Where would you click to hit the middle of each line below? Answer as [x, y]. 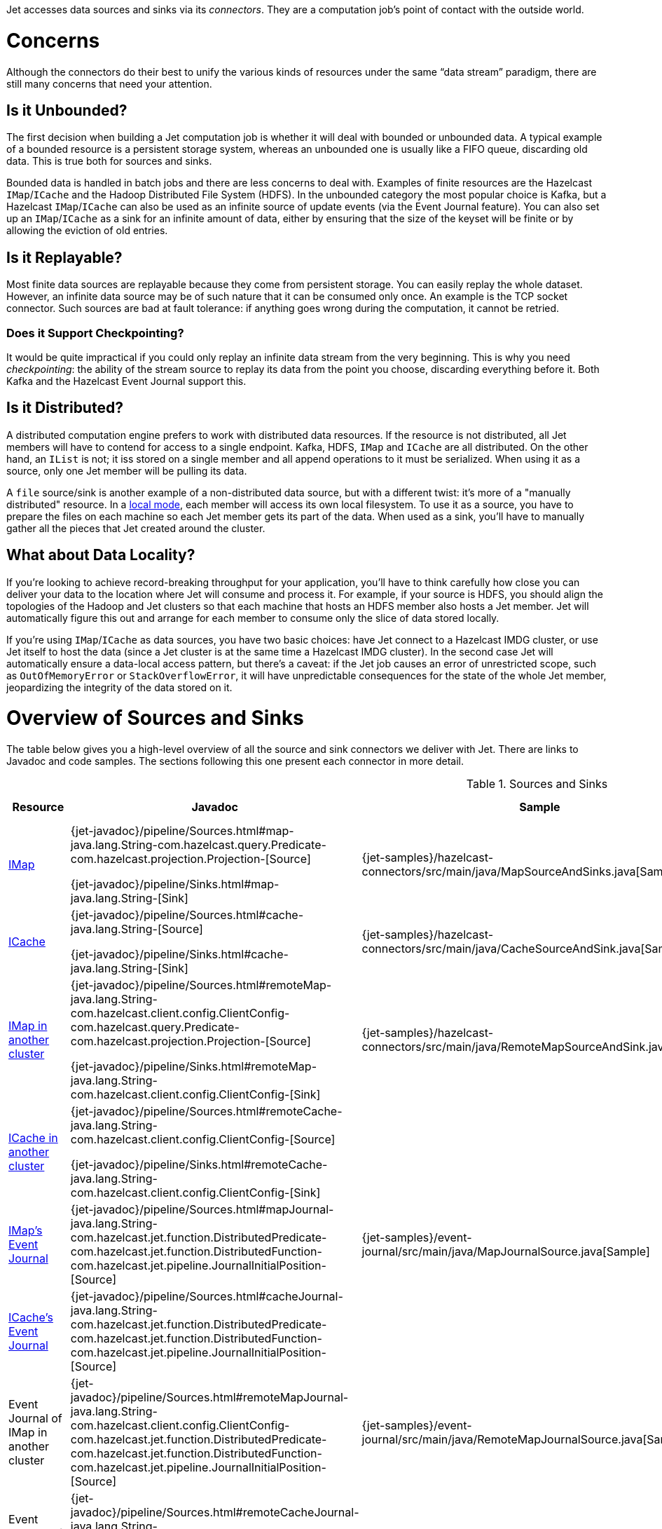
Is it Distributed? [65, 408]
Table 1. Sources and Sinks [537, 784]
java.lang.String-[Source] [137, 929]
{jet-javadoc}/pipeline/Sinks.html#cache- [179, 954]
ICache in [33, 1138]
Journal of [35, 1419]
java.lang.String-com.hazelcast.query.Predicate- [198, 845]
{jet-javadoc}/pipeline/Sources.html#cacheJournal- [207, 1297]
